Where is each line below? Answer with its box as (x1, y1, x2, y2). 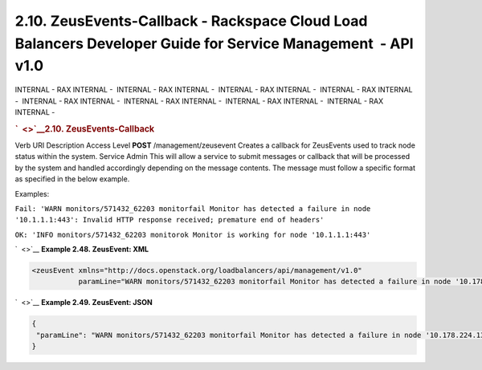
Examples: (14, 189, 50, 198)
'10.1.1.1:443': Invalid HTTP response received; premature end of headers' (14, 215, 325, 225)
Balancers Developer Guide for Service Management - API (14, 35, 414, 52)
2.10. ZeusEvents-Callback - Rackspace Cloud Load (14, 12, 368, 30)
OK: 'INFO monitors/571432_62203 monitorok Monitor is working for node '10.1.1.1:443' (14, 230, 371, 239)
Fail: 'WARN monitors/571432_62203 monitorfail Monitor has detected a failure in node (14, 204, 371, 213)
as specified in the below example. (14, 174, 130, 184)
